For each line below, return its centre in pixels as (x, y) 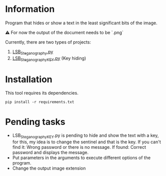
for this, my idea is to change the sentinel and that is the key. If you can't (86, 142)
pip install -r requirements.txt (40, 102)
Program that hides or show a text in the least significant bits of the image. (81, 23)
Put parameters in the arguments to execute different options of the (81, 158)
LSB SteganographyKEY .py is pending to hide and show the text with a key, (85, 136)
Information (30, 9)
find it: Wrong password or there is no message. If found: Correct (79, 147)
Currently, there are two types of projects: (48, 42)
